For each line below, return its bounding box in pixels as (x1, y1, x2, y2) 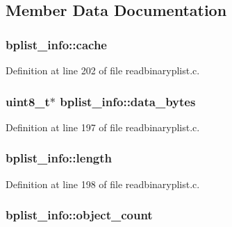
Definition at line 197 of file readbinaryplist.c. (6, 119, 200, 134)
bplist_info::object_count (6, 206, 153, 224)
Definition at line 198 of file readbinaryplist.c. (6, 176, 200, 191)
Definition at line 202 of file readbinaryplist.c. (6, 63, 200, 77)
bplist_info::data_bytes (60, 92, 196, 110)
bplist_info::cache (6, 35, 107, 53)
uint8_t (6, 92, 50, 110)
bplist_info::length (6, 149, 113, 167)
